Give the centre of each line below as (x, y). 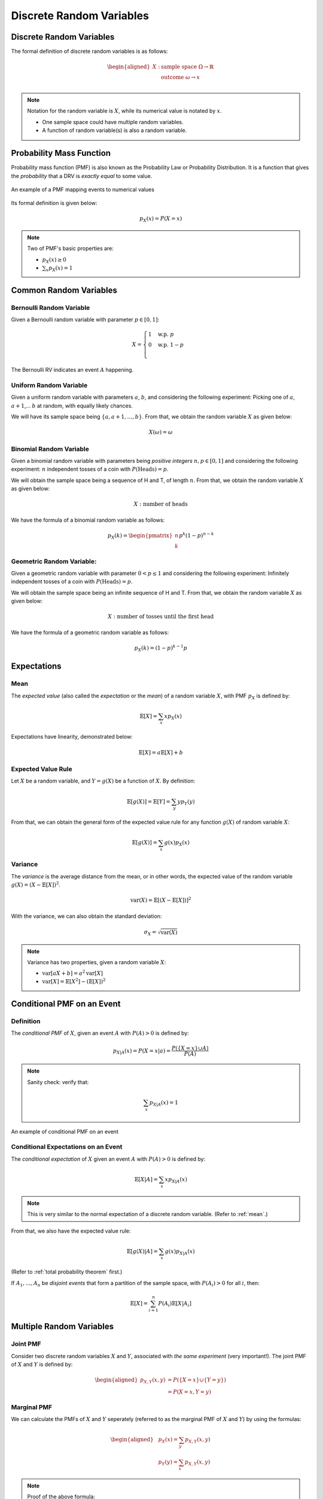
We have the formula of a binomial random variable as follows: (88, 520)
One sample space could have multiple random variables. (113, 122)
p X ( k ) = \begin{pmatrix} (140, 536)
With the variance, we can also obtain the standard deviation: (86, 916)
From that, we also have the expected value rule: (71, 1231)
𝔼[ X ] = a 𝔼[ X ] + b (161, 752)
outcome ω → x (180, 77)
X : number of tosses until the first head (161, 617)
